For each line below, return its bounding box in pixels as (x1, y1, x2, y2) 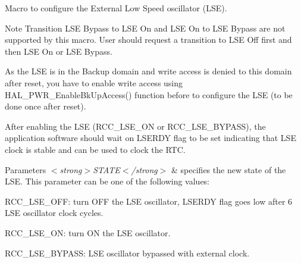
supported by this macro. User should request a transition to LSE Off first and (5, 33, 292, 46)
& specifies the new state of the (171, 163, 286, 176)
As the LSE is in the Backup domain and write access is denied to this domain (5, 65, 292, 77)
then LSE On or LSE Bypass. (5, 45, 112, 57)
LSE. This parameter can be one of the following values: (5, 175, 210, 187)
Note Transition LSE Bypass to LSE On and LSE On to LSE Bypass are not (5, 21, 286, 34)
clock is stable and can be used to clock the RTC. (5, 143, 186, 155)
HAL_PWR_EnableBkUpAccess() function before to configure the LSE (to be (5, 88, 293, 101)
